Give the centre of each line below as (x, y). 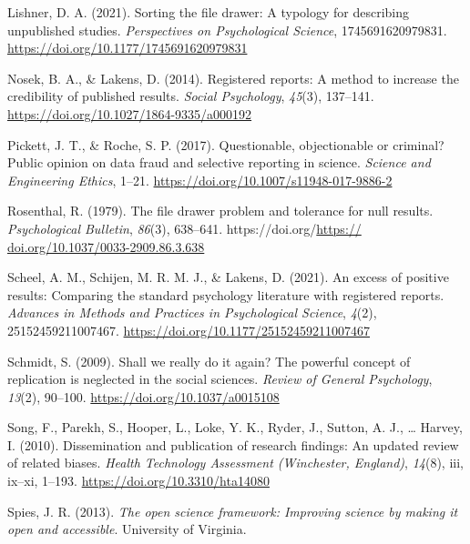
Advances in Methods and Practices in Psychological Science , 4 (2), (192, 312)
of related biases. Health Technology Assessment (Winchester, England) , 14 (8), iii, (235, 463)
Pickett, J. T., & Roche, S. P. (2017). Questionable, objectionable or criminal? (226, 144)
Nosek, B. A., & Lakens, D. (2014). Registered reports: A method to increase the (233, 78)
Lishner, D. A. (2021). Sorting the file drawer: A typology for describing (209, 12)
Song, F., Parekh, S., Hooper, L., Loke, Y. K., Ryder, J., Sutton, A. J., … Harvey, (235, 427)
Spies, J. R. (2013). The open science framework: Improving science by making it (233, 511)
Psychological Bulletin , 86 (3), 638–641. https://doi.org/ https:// (184, 228)
